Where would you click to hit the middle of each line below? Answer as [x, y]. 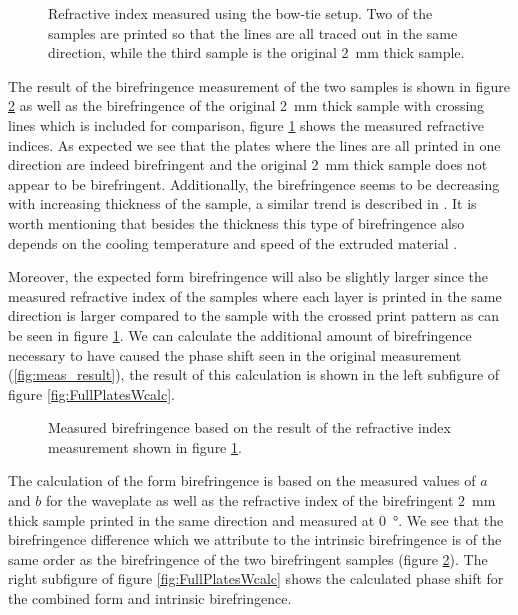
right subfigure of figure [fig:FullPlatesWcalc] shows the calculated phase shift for [256, 578]
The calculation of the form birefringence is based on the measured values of [242, 480]
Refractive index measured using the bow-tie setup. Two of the [240, 13]
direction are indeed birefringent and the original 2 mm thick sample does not [248, 164]
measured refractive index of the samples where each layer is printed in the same [255, 295]
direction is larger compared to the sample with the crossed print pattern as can [254, 315]
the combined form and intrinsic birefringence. [150, 598]
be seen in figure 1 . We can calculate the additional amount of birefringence [240, 334]
